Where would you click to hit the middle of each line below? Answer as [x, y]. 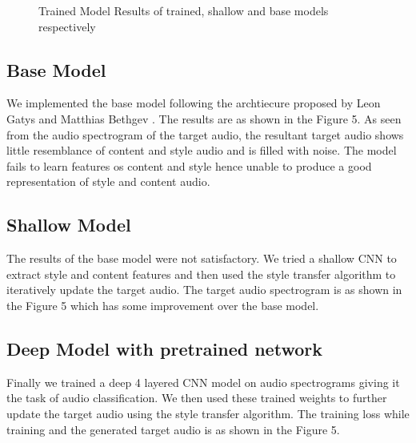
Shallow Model [69, 225]
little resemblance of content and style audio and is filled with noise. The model [202, 150]
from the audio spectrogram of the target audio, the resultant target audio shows [205, 134]
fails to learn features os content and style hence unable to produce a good [189, 165]
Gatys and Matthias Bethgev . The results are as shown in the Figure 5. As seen [204, 118]
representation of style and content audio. [108, 181]
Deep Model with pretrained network [164, 348]
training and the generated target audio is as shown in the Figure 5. [173, 429]
